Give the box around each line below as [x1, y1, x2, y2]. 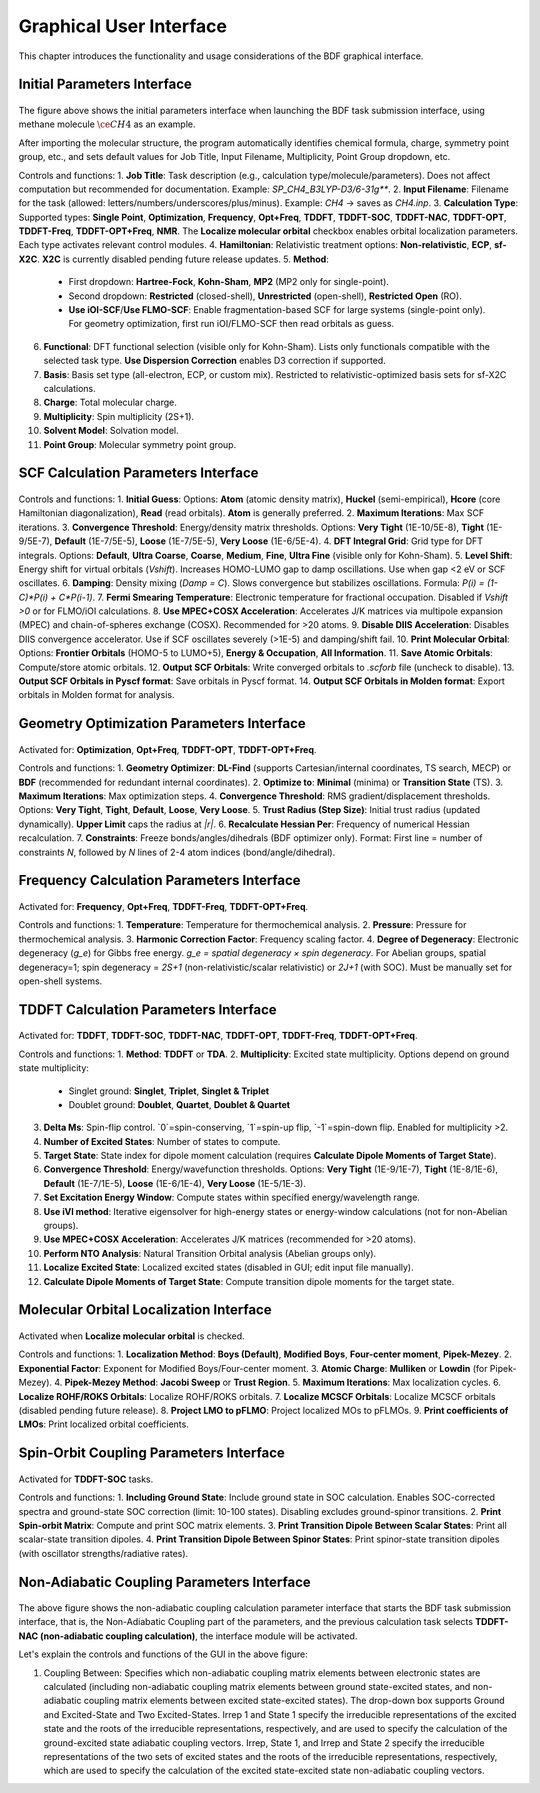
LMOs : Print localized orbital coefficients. [18, 1418, 189, 1430]
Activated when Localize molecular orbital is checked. [18, 1330, 245, 1342]
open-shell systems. [18, 975, 103, 987]
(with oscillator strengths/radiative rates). [18, 1547, 189, 1559]
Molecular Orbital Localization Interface [18, 1301, 272, 1319]
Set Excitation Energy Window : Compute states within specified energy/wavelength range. [43, 1191, 420, 1204]
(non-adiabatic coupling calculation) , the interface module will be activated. [40, 1630, 358, 1642]
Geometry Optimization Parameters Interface [18, 715, 307, 732]
